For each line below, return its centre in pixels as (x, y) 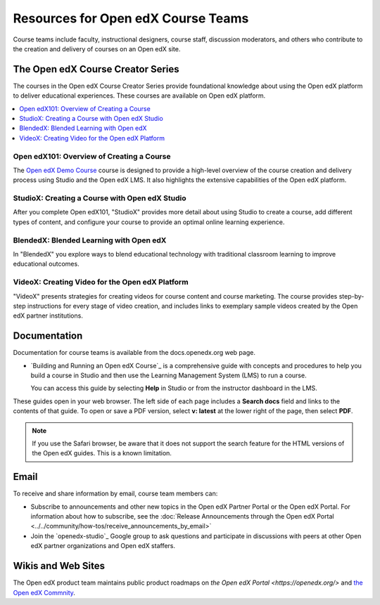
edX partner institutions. (48, 315)
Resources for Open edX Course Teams (131, 18)
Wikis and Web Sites (59, 566)
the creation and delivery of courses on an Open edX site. (97, 48)
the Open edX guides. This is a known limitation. (102, 453)
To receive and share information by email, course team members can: (115, 494)
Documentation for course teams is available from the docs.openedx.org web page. (134, 353)
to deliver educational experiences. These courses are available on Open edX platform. (139, 96)
